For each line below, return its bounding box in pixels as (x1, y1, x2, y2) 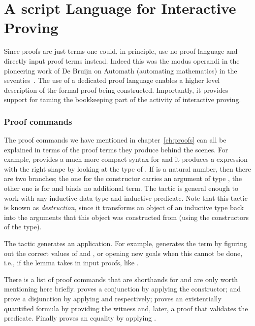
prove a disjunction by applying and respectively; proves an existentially (4, 293, 222, 303)
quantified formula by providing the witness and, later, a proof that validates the (4, 303, 248, 313)
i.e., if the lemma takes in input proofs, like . (4, 257, 139, 268)
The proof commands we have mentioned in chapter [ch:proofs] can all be (4, 135, 226, 145)
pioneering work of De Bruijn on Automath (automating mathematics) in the (4, 65, 237, 75)
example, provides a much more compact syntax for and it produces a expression (4, 154, 248, 164)
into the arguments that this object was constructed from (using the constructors (4, 212, 249, 222)
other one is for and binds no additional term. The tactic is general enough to (4, 183, 239, 193)
